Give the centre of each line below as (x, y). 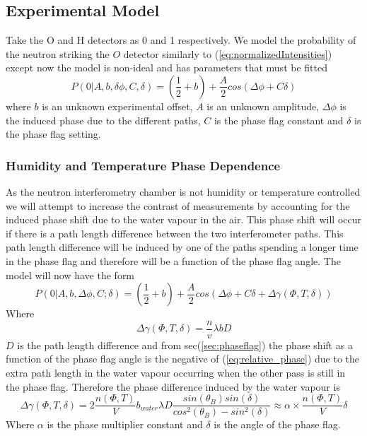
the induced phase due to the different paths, (103, 120)
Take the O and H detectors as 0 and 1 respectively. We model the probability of (181, 40)
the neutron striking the (58, 53)
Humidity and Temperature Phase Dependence (143, 165)
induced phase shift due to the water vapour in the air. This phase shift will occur (184, 219)
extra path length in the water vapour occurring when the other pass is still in (176, 372)
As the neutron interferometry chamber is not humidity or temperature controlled (183, 191)
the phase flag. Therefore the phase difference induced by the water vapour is (173, 386)
